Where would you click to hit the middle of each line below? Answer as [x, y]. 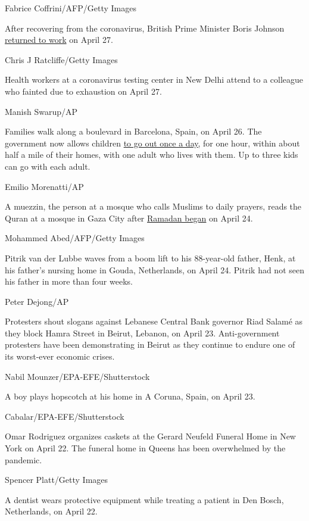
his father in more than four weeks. [69, 281]
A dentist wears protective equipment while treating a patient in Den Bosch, [144, 499]
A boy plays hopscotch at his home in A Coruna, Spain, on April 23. [130, 396]
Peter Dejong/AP [37, 301]
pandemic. [24, 459]
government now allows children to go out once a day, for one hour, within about [152, 143]
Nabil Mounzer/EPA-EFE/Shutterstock [77, 376]
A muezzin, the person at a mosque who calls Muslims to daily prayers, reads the [153, 206]
